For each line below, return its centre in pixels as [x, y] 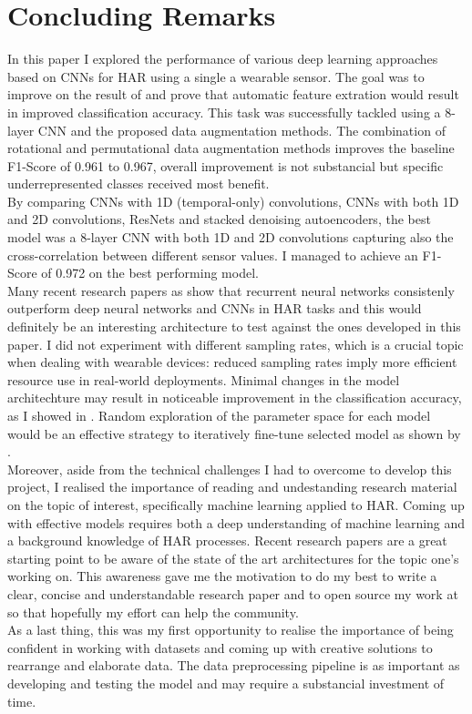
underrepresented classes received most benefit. [139, 184]
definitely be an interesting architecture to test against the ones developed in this [234, 326]
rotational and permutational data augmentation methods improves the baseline [231, 148]
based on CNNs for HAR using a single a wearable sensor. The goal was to [216, 76]
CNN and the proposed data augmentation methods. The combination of [241, 130]
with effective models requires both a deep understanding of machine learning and [236, 522]
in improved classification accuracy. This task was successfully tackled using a [224, 112]
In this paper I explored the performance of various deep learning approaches [223, 59]
